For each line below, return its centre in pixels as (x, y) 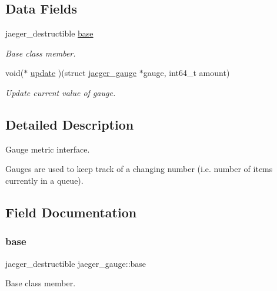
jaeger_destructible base (49, 33)
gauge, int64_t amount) (186, 73)
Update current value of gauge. (61, 92)
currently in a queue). (44, 180)
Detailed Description (70, 124)
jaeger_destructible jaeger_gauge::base (76, 263)
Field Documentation (71, 212)
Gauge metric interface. (48, 149)
